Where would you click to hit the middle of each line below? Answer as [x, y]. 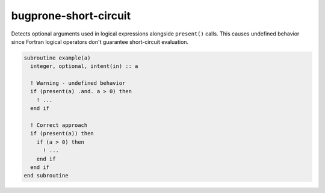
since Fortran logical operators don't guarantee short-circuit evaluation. [100, 41]
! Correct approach [59, 125]
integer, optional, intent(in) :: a [84, 66]
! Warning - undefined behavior [78, 83]
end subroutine [46, 176]
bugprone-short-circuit [71, 16]
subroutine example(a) [57, 58]
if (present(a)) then [62, 133]
